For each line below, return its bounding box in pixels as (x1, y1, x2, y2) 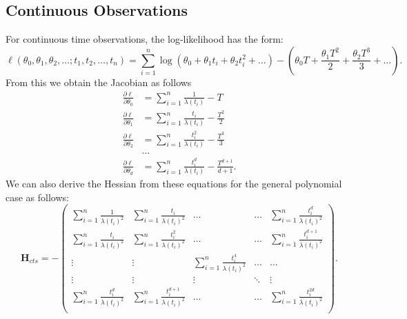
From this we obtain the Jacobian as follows (6, 74, 192, 89)
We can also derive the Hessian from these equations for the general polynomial (6, 176, 342, 191)
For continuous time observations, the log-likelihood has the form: (6, 32, 284, 46)
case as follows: (6, 189, 69, 204)
